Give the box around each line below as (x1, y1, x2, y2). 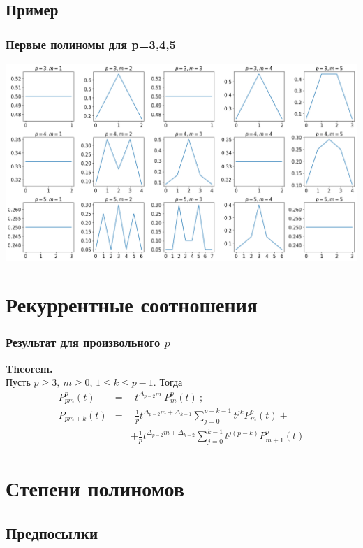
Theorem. (6, 361, 53, 375)
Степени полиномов (6, 474, 184, 503)
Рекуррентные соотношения (6, 290, 258, 319)
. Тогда (153, 375, 183, 389)
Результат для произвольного (6, 333, 161, 351)
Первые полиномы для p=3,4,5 (6, 35, 176, 52)
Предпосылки (6, 521, 98, 543)
